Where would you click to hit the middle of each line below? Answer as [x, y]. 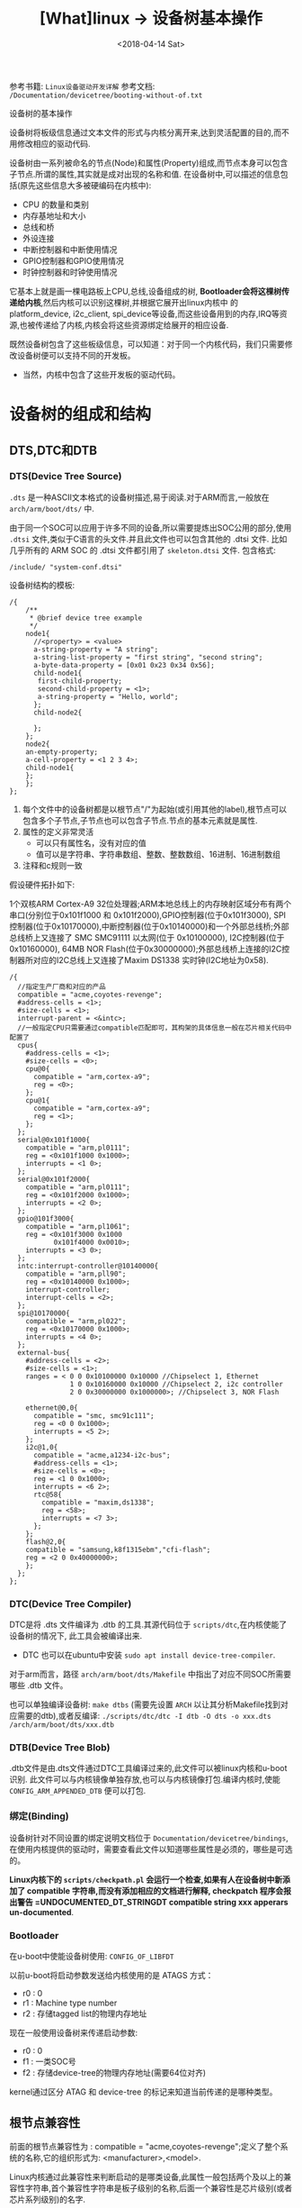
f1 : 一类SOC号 [49, 2061]
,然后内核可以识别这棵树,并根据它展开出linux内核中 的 [139, 302]
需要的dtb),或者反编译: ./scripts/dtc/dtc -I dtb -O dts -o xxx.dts [144, 1716]
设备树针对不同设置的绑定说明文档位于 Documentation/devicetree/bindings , [149, 1838]
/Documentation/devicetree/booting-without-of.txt [106, 95]
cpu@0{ [38, 1068]
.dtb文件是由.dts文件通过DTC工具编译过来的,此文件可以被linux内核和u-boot [148, 1768]
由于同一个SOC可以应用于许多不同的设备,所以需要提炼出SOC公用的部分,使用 [151, 527]
